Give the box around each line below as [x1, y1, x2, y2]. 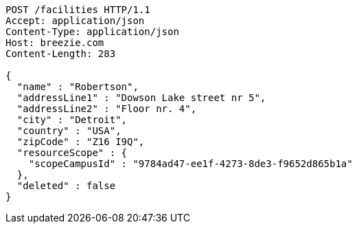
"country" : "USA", [16, 125, 122, 136]
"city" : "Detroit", [16, 114, 128, 125]
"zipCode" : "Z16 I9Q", [16, 136, 145, 147]
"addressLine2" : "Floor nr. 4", [16, 103, 197, 114]
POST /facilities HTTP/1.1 [5, 4, 150, 15]
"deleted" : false [16, 180, 116, 191]
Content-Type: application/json [5, 26, 179, 37]
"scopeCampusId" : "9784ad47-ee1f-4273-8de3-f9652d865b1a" [28, 158, 353, 169]
